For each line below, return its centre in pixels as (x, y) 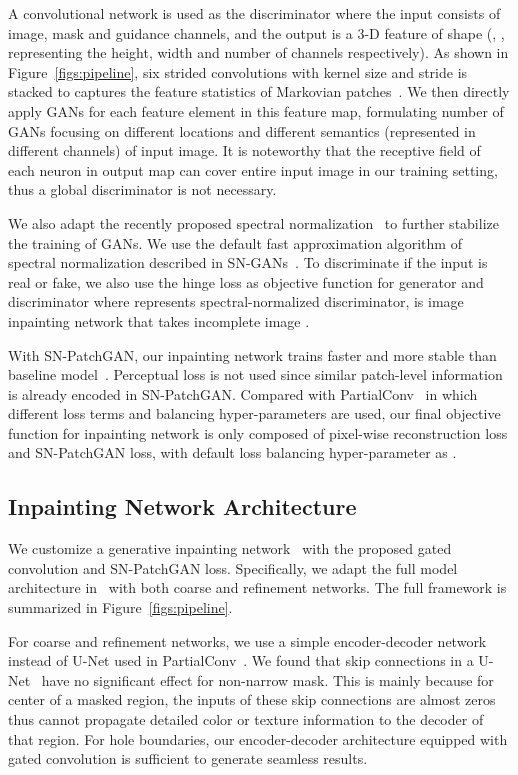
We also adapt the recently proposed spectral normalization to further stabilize (253, 222)
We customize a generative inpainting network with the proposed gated (230, 548)
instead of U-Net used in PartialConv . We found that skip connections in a (241, 660)
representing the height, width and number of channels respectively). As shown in (258, 52)
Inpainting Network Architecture (182, 506)
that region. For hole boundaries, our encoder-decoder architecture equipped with (258, 738)
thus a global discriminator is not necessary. (142, 189)
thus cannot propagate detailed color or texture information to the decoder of (246, 719)
